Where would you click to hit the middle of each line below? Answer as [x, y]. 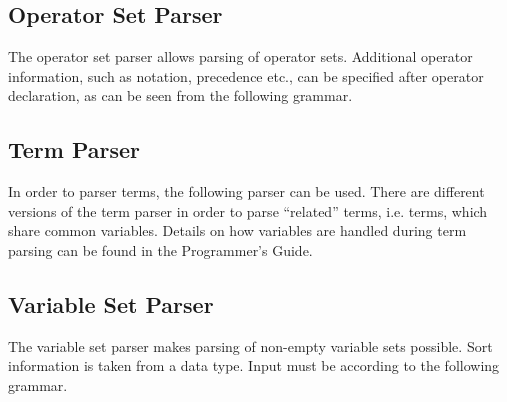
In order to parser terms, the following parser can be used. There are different [246, 191]
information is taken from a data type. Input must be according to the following [254, 365]
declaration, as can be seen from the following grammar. [180, 95]
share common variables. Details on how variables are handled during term [237, 230]
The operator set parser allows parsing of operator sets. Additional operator [240, 56]
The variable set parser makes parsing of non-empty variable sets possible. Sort [250, 345]
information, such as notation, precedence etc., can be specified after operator [246, 75]
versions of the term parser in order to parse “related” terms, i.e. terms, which [248, 210]
